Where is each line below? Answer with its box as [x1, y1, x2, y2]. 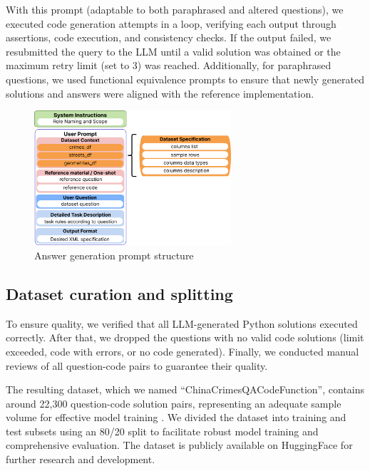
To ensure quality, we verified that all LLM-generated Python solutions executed [6, 316, 358, 331]
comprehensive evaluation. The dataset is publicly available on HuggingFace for [6, 438, 353, 452]
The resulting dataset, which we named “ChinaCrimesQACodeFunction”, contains [6, 382, 365, 397]
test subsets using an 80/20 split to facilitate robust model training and [6, 423, 319, 438]
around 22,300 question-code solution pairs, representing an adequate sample [6, 395, 341, 410]
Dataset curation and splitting [6, 282, 233, 304]
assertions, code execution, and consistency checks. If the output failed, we [6, 30, 332, 45]
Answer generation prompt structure [34, 247, 194, 262]
